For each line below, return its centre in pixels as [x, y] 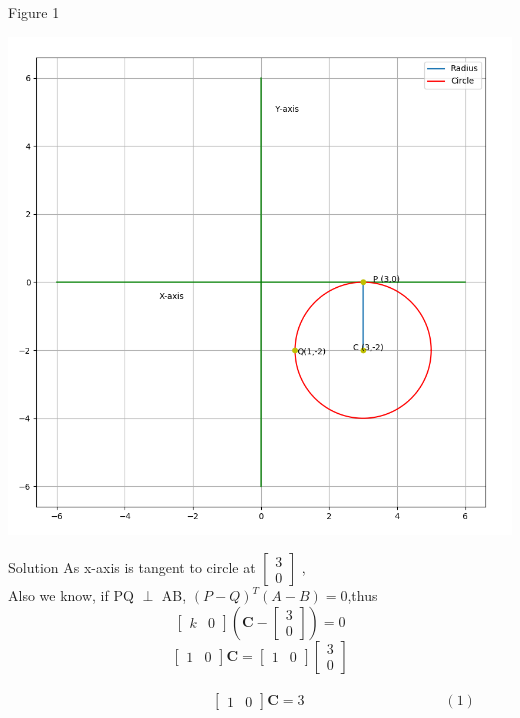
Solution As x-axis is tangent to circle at [132, 567]
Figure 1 [34, 12]
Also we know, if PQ [71, 595]
